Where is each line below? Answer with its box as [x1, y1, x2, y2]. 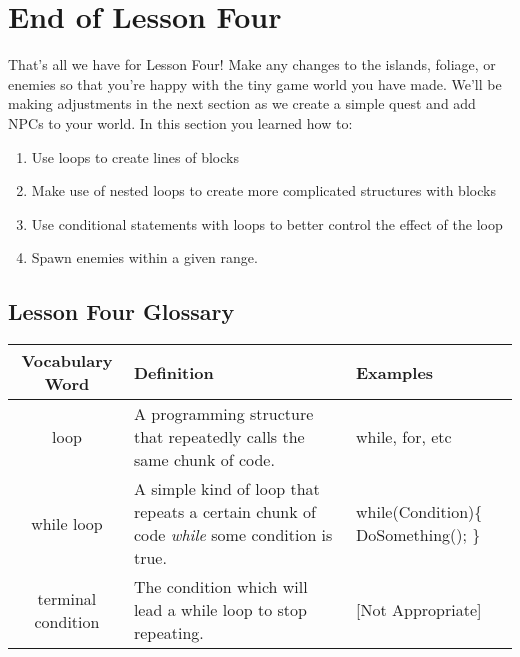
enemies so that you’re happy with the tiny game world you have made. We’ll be [8, 73, 502, 94]
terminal [37, 586, 97, 610]
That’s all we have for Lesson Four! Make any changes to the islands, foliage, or [8, 54, 496, 75]
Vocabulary [21, 349, 113, 373]
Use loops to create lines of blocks [31, 146, 239, 167]
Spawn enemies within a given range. [31, 247, 258, 268]
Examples [356, 360, 434, 384]
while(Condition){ [356, 500, 483, 524]
